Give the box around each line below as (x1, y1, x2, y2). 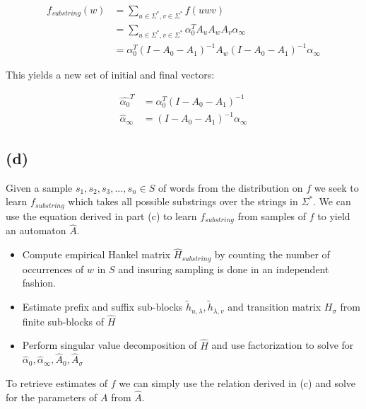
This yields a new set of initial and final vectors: (6, 67, 215, 82)
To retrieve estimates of (6, 375, 108, 390)
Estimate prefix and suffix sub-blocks (22, 299, 183, 314)
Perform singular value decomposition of (22, 338, 197, 352)
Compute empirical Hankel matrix (22, 247, 171, 262)
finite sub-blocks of (22, 313, 105, 328)
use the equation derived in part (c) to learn (6, 208, 197, 223)
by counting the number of (214, 247, 330, 262)
